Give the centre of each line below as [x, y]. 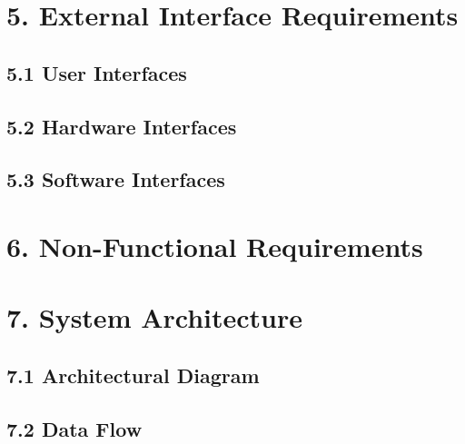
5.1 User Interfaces [97, 72]
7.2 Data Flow [74, 428]
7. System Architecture [155, 317]
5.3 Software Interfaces [116, 179]
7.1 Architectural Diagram [133, 375]
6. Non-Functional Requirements [215, 246]
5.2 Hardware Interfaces [122, 126]
